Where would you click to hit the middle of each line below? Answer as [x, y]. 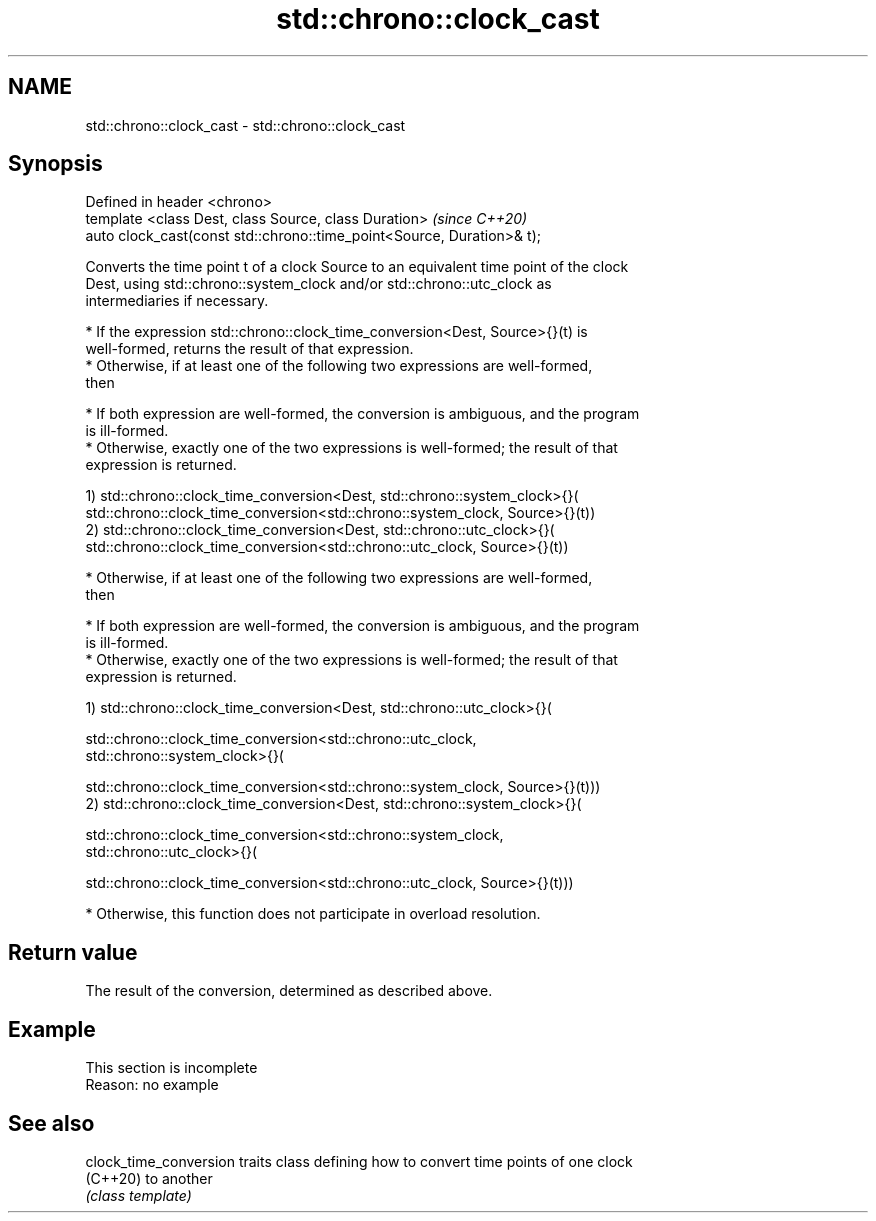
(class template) [138, 1195]
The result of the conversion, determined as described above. [289, 991]
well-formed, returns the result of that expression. [249, 349]
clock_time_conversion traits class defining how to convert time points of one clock [359, 1161]
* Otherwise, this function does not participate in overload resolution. [313, 914]
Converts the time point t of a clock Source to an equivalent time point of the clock [357, 267]
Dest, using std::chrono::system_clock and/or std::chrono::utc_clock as [318, 284]
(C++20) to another [149, 1178]
